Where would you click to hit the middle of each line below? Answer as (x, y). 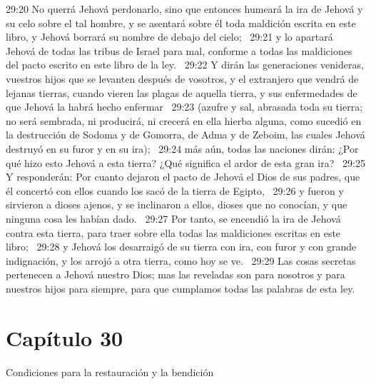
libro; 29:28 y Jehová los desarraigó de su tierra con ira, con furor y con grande (181, 247)
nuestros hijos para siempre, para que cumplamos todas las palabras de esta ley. (181, 288)
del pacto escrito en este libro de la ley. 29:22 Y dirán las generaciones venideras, (185, 65)
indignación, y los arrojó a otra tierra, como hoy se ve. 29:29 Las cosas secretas (181, 260)
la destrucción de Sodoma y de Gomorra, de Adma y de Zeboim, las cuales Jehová (185, 135)
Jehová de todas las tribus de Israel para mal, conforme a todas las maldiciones (179, 50)
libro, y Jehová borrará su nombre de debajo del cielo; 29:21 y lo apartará (169, 37)
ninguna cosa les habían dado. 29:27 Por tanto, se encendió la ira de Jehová (173, 218)
